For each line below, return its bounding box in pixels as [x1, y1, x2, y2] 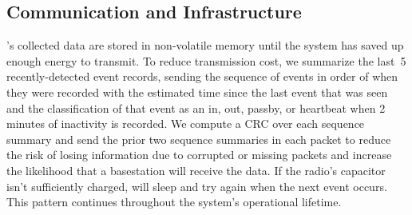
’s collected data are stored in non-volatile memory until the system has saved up [6, 37, 404, 54]
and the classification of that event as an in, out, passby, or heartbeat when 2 [6, 99, 386, 116]
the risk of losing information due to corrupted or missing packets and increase [6, 146, 392, 163]
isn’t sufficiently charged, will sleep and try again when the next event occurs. [6, 177, 387, 194]
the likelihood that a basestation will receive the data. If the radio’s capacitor [6, 161, 386, 178]
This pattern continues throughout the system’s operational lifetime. [6, 193, 342, 210]
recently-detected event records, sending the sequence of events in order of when [6, 68, 398, 85]
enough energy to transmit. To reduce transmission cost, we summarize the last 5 [6, 52, 406, 69]
